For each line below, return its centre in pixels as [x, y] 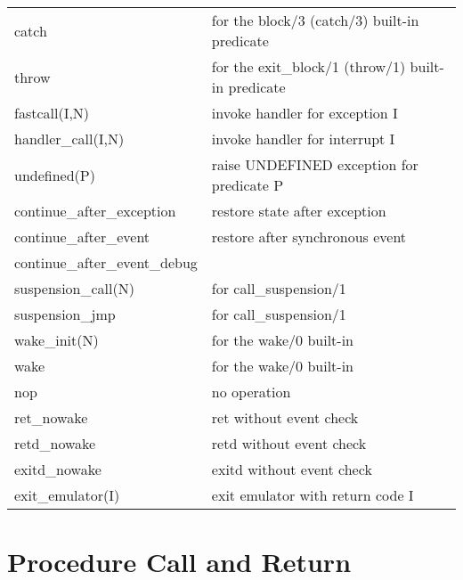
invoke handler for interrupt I [303, 139]
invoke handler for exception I [305, 113]
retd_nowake [55, 443]
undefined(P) [55, 175]
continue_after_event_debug [106, 262]
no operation [251, 392]
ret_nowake [51, 417]
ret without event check [285, 417]
